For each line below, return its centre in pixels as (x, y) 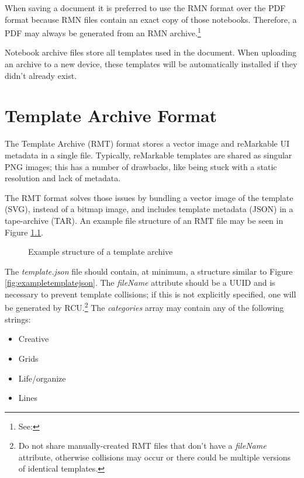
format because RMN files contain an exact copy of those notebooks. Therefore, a (151, 19)
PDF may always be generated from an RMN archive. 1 (103, 32)
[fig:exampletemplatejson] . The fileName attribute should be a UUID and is (140, 283)
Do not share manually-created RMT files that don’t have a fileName (142, 446)
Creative (34, 339)
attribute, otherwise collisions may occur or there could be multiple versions (155, 457)
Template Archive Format (111, 115)
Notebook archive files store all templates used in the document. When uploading (151, 52)
